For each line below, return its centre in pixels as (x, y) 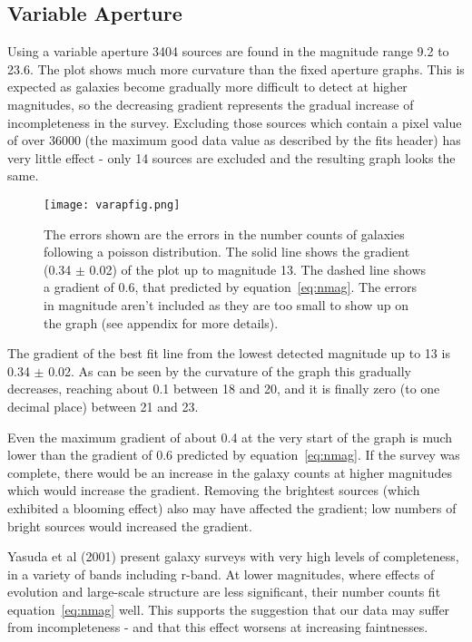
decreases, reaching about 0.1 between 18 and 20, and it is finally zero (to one (224, 389)
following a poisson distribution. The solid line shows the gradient (227, 252)
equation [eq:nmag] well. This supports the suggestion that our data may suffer (229, 609)
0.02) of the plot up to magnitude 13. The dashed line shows (258, 269)
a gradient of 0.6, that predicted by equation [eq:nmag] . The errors (230, 287)
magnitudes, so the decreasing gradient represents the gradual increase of (211, 104)
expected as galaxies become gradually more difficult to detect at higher (207, 87)
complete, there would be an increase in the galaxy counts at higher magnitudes (230, 472)
